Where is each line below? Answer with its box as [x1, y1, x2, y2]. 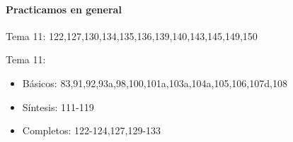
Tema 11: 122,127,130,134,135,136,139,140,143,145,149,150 [6, 28, 258, 43]
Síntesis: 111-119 [22, 99, 94, 114]
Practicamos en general [6, 1, 122, 16]
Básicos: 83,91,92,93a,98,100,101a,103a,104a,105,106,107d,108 [22, 75, 287, 90]
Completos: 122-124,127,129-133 [22, 123, 161, 138]
